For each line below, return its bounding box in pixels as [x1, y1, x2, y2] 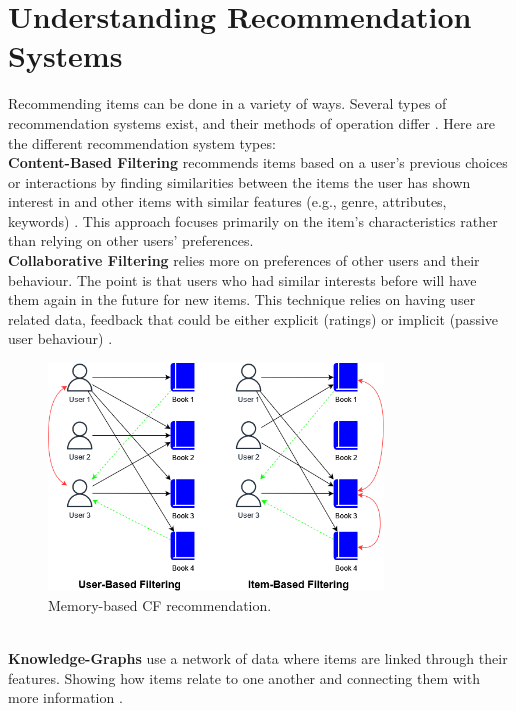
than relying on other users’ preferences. [8, 230, 254, 251]
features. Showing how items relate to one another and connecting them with [8, 667, 480, 688]
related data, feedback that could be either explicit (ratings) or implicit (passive [8, 308, 499, 329]
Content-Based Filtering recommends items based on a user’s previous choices [8, 152, 508, 173]
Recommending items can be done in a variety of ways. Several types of [8, 93, 447, 114]
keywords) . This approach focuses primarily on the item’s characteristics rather [8, 210, 498, 231]
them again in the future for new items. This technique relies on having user [8, 289, 476, 310]
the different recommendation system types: [8, 132, 276, 153]
